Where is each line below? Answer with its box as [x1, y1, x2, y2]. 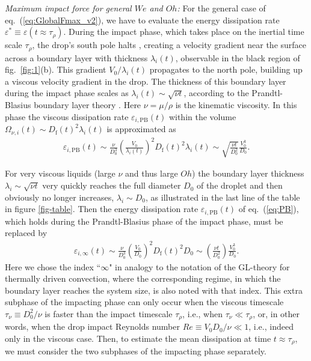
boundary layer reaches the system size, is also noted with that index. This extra [5, 284, 303, 296]
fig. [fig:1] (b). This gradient [5, 63, 106, 76]
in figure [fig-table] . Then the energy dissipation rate [5, 202, 199, 215]
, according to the [183, 86, 249, 99]
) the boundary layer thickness [192, 167, 304, 180]
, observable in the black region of [175, 51, 300, 64]
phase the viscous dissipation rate [5, 110, 129, 123]
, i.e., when [182, 307, 223, 320]
